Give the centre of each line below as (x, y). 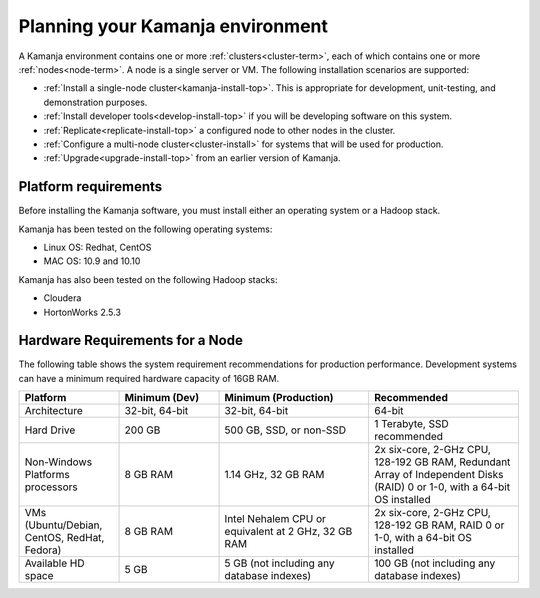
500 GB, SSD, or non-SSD (285, 430)
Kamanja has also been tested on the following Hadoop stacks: (148, 279)
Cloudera (62, 298)
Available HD (54, 563)
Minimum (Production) (279, 398)
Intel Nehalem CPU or (275, 519)
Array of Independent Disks (439, 475)
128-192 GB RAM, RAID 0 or (439, 525)
